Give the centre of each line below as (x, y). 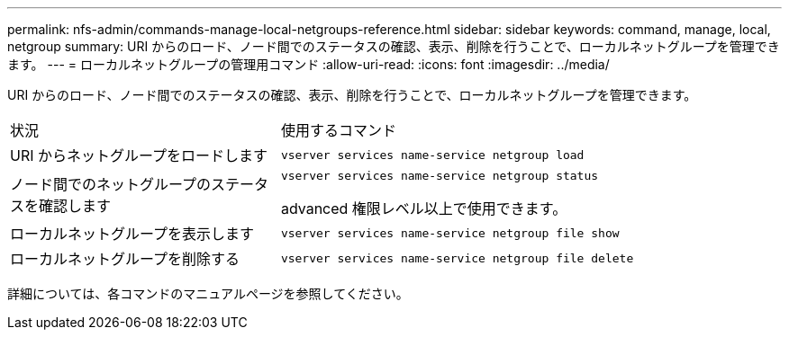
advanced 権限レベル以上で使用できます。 (424, 208)
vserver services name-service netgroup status (440, 176)
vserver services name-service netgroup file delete (457, 258)
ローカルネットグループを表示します (132, 234)
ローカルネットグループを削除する (125, 259)
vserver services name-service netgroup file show (450, 233)
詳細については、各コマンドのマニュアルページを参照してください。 (208, 293)
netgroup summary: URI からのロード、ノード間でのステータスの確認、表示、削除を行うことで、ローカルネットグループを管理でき (394, 46)
